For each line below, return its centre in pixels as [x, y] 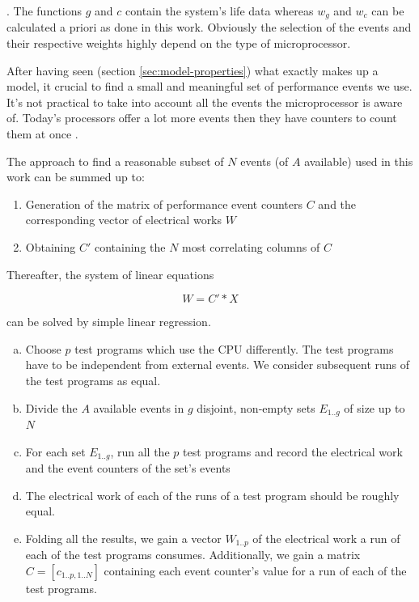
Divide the [51, 407]
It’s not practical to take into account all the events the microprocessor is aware [205, 102]
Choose [43, 348]
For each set [55, 451]
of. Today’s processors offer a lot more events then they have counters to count [202, 118]
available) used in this [359, 161]
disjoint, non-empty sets [256, 407]
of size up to [375, 407]
